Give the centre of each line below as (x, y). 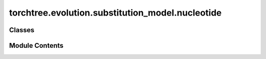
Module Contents (36, 46)
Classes (22, 30)
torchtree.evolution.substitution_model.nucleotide (115, 13)
